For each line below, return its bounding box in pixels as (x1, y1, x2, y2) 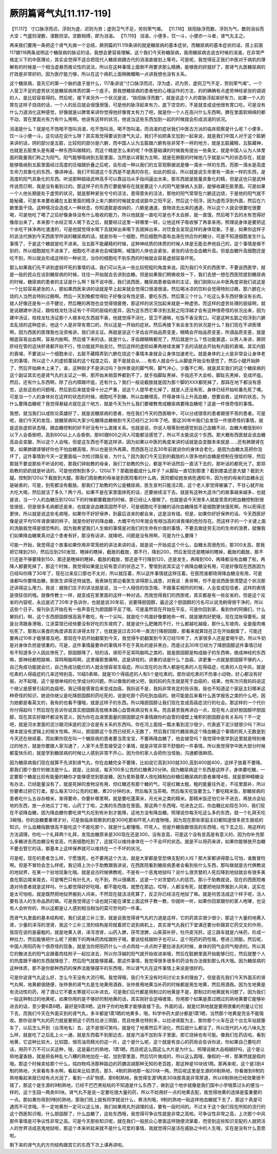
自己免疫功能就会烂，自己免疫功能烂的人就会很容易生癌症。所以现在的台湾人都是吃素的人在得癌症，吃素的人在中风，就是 (9, 663, 266, 670)
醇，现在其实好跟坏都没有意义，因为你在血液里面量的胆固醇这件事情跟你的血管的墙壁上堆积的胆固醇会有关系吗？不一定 (9, 714, 261, 720)
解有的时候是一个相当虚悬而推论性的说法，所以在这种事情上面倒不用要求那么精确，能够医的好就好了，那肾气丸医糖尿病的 (9, 64, 266, 70)
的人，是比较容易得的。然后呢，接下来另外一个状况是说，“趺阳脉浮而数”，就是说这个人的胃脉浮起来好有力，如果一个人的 (9, 95, 265, 101)
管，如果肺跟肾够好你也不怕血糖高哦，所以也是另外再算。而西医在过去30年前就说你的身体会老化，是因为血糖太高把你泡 (9, 446, 263, 452)
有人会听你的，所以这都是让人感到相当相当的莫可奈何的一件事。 (9, 905, 145, 911)
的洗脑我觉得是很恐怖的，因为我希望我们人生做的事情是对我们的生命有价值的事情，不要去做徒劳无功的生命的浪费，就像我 (9, 525, 266, 531)
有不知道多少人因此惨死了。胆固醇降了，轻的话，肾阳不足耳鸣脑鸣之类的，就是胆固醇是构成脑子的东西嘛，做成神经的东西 (9, 649, 266, 655)
